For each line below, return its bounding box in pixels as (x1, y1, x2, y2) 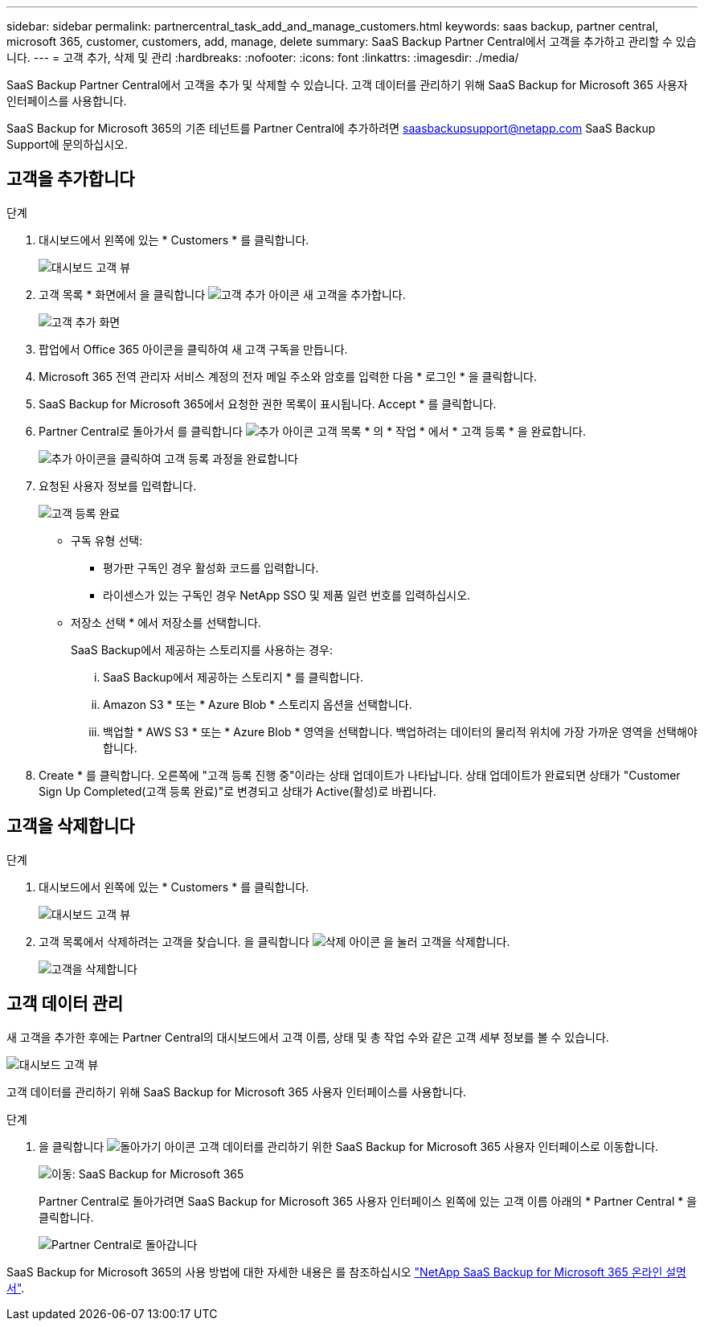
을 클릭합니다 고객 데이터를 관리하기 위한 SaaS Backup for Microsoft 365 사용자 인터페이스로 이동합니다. (39, 1139, 659, 1153)
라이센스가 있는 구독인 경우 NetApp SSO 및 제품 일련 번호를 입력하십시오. (103, 588, 471, 602)
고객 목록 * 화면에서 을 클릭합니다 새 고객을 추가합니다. (39, 287, 406, 301)
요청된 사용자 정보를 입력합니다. (39, 478, 197, 493)
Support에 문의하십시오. (6, 137, 128, 151)
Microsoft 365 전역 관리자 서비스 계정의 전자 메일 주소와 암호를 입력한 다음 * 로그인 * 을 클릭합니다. (39, 369, 538, 383)
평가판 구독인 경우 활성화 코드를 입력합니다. (103, 560, 319, 575)
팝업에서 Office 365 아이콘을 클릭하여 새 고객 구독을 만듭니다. (39, 342, 348, 356)
